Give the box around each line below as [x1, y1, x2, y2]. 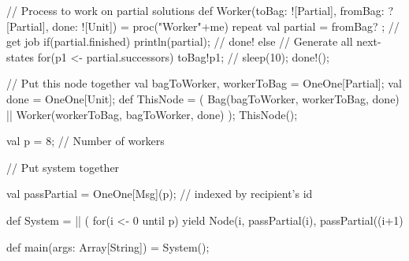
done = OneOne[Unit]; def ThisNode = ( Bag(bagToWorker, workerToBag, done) [6, 90, 400, 106]
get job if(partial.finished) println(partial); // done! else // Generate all [6, 33, 353, 50]
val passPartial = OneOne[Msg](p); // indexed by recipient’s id [6, 185, 313, 202]
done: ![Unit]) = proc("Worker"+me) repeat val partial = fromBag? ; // [52, 17, 400, 34]
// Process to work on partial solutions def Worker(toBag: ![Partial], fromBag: [6, 2, 385, 18]
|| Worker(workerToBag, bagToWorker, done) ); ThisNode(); [6, 106, 298, 122]
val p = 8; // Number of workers [6, 132, 165, 149]
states [6, 48, 35, 65]
